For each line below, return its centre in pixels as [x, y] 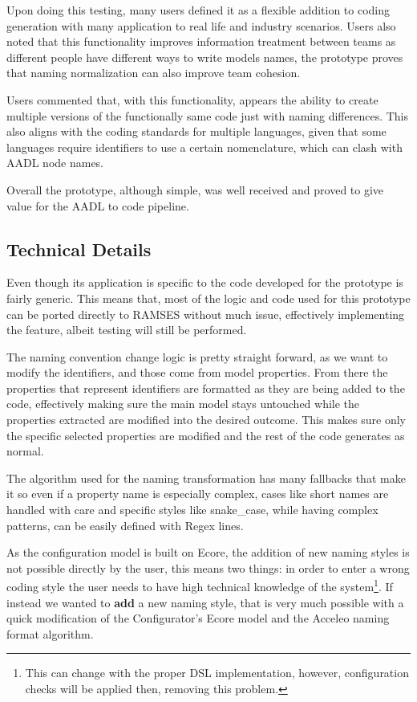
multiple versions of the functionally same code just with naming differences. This [208, 115]
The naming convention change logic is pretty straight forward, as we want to [197, 356]
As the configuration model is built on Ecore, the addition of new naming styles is [208, 552]
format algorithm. [50, 633]
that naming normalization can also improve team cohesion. [154, 73]
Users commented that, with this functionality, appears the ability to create [192, 99]
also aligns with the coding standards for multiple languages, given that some [196, 131]
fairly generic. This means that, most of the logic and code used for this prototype [208, 298]
